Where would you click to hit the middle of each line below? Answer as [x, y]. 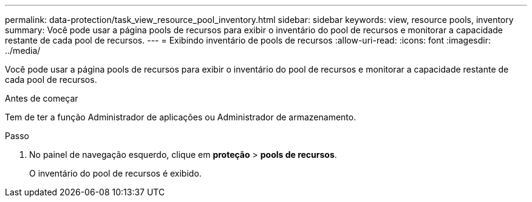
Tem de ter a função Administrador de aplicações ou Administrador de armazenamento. [181, 117]
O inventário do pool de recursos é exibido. [115, 173]
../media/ [23, 50]
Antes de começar [42, 98]
